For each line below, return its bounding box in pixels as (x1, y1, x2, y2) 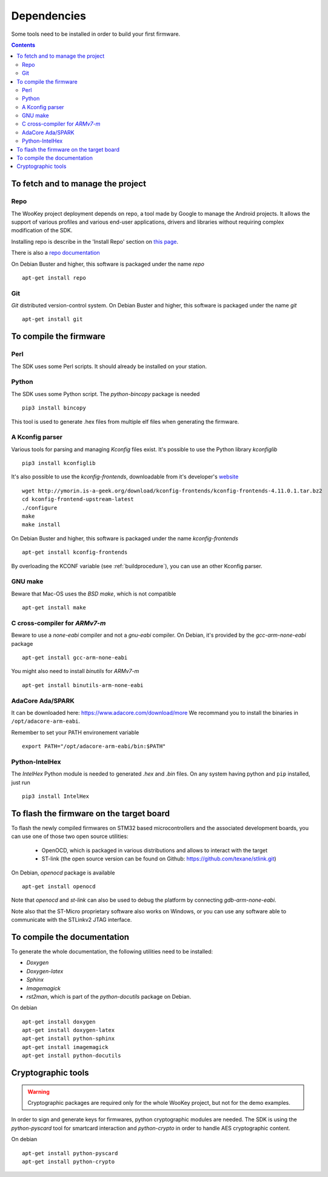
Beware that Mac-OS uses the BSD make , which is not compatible (11, 590, 176, 597)
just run (11, 779, 30, 786)
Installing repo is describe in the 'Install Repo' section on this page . (11, 238, 179, 245)
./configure (22, 504, 58, 511)
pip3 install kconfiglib (22, 460, 96, 467)
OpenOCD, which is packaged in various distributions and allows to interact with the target (41, 847, 268, 854)
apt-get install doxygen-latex (22, 1027, 115, 1034)
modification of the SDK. (11, 227, 73, 234)
